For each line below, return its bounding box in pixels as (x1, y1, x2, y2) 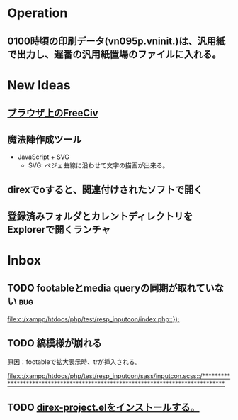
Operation (7, 5, 68, 21)
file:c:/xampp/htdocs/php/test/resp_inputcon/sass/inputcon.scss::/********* (7, 371, 231, 380)
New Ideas (7, 77, 71, 93)
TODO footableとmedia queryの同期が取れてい (7, 282, 215, 294)
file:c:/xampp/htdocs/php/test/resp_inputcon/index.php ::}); (7, 314, 180, 324)
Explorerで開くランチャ (7, 223, 111, 236)
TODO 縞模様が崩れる (7, 337, 102, 349)
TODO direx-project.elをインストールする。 (7, 401, 200, 413)
